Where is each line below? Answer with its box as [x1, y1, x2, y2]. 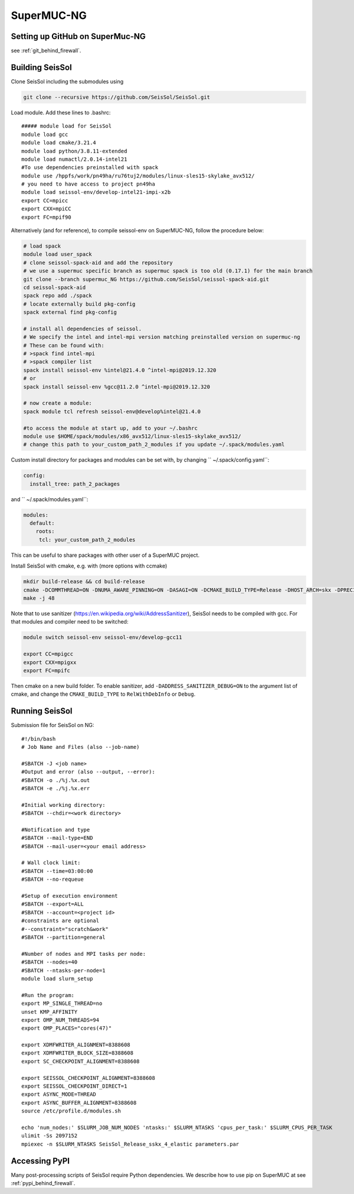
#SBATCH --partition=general [21, 934, 106, 940]
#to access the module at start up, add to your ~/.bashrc [23, 424, 198, 431]
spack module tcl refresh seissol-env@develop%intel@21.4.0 [23, 408, 201, 415]
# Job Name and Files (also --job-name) [21, 744, 140, 750]
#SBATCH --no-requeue [21, 876, 84, 883]
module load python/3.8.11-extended [21, 148, 127, 154]
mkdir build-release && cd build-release [23, 578, 145, 585]
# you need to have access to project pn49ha [21, 181, 156, 187]
